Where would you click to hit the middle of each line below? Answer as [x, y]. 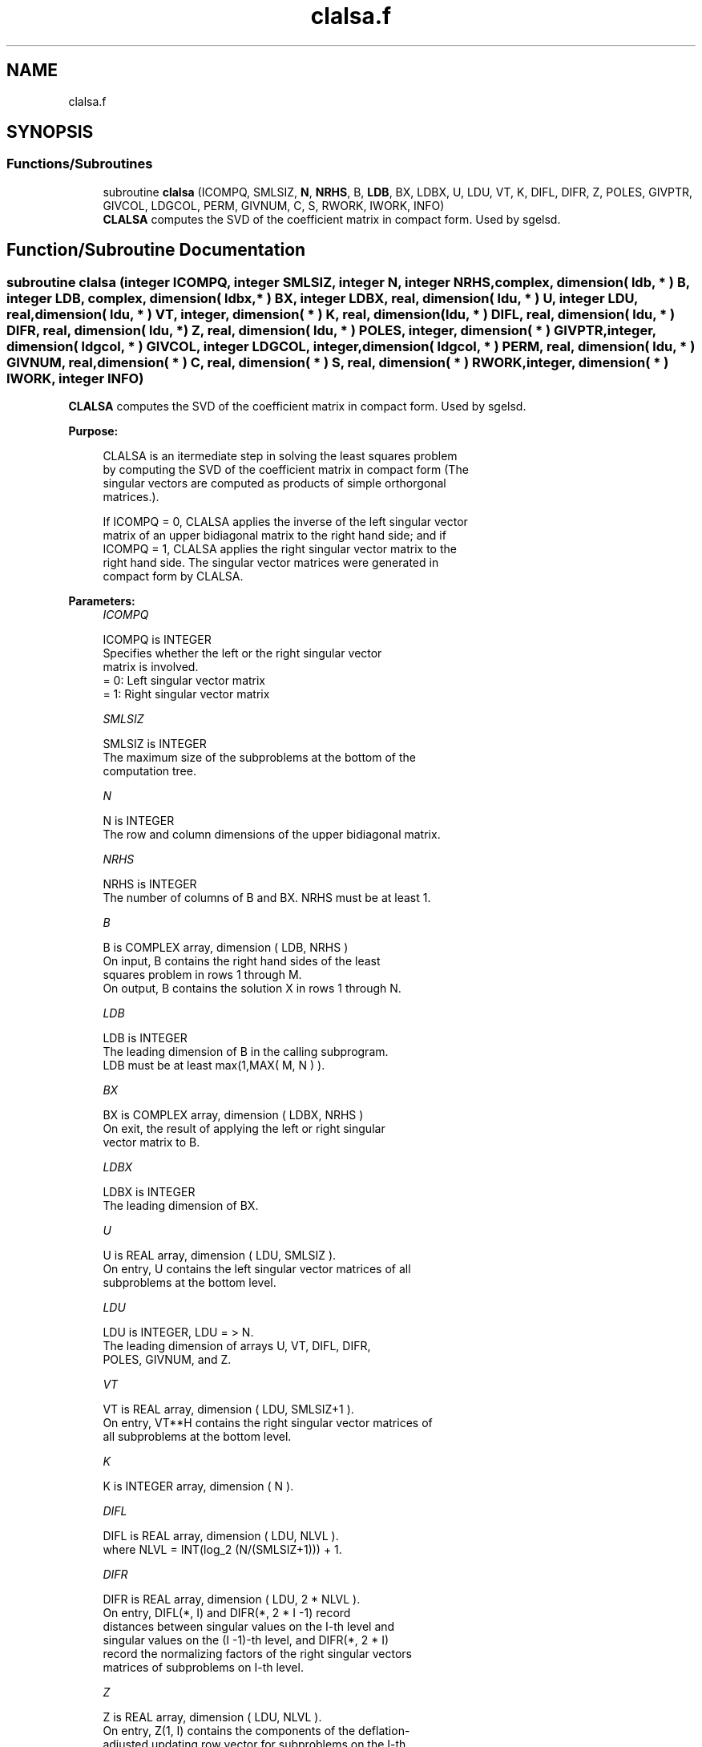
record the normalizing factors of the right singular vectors [258, 1654]
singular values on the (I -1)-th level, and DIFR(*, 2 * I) [246, 1640]
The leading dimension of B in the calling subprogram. [246, 1052]
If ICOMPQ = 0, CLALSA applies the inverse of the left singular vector [285, 522]
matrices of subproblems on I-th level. [203, 1668]
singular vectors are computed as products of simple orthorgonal [274, 483]
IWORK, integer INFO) [75, 378]
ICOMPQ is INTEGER [157, 640]
